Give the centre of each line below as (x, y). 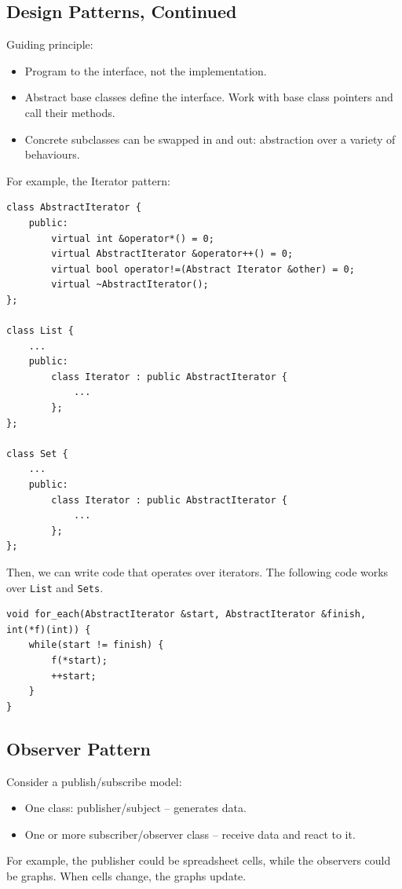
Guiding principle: (50, 44)
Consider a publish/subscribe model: (94, 781)
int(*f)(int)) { (49, 629)
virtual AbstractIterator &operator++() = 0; (172, 254)
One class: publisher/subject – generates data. (135, 808)
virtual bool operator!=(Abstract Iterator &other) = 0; (203, 269)
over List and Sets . (55, 587)
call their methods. (70, 112)
